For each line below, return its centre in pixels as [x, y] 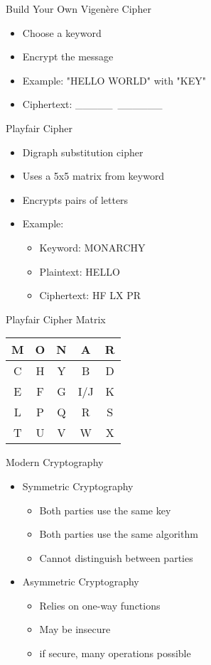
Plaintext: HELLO [80, 271]
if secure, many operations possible [115, 653]
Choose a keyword [62, 32]
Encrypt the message [68, 56]
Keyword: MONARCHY [92, 247]
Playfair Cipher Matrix [56, 319]
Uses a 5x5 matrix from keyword [93, 176]
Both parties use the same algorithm [119, 534]
